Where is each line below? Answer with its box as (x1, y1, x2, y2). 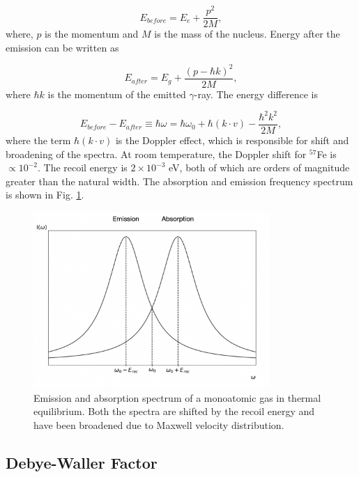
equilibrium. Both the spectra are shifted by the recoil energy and (33, 404, 315, 419)
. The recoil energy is (37, 160, 128, 175)
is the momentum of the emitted (47, 86, 186, 101)
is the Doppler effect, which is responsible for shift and (115, 133, 349, 148)
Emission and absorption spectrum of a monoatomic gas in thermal (33, 390, 321, 405)
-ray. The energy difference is (194, 86, 318, 101)
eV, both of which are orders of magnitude (169, 160, 350, 175)
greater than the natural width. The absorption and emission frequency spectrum (6, 173, 353, 188)
